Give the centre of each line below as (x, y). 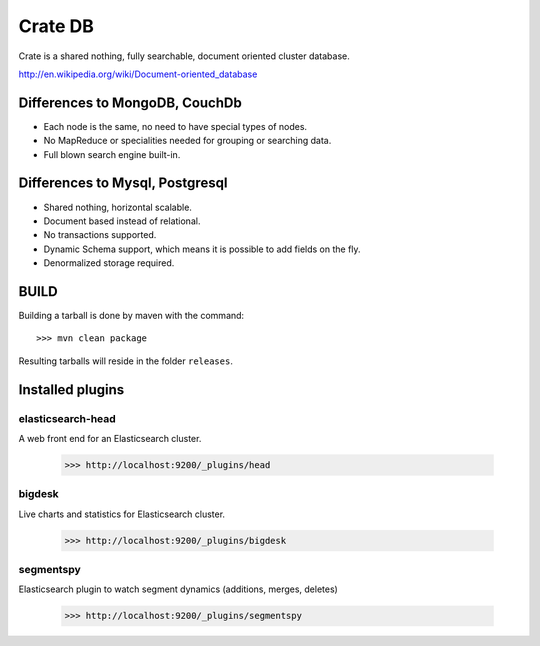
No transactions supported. (100, 235)
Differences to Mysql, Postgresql (123, 183)
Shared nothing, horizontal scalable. (117, 207)
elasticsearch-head (67, 418)
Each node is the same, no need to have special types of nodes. (175, 126)
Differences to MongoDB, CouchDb (130, 102)
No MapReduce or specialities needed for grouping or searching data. (187, 141)
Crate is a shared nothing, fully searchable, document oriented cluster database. (184, 56)
